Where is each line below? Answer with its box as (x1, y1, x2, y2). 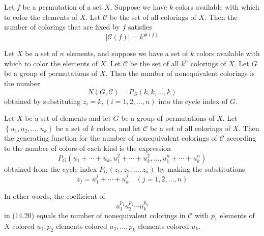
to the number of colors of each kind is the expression (4, 142, 171, 153)
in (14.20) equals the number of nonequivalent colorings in (4, 210, 186, 221)
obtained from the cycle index (4, 163, 97, 174)
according (226, 133, 256, 143)
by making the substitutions (157, 163, 245, 174)
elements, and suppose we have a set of (66, 48, 188, 59)
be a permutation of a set (22, 2, 102, 12)
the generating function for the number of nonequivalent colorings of (4, 133, 217, 143)
